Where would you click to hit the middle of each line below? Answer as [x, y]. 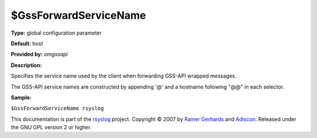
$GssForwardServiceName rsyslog [57, 108]
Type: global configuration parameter [56, 33]
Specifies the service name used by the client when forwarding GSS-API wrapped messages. [124, 76]
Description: [26, 65]
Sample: [21, 97]
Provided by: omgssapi [39, 54]
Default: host [27, 43]
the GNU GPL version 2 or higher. [51, 127]
